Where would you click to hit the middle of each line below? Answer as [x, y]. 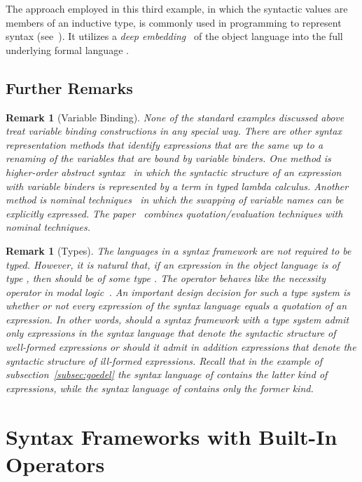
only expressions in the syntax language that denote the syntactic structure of [171, 333]
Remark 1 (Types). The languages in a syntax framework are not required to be [179, 250]
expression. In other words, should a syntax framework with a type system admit [177, 319]
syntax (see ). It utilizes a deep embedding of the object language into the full [174, 36]
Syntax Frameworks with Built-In [172, 436]
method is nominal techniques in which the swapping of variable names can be [175, 200]
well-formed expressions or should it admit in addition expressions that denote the [181, 347]
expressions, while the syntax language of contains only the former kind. [160, 388]
